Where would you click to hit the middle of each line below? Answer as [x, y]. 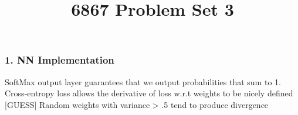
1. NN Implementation [60, 60]
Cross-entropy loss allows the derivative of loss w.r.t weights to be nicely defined [149, 93]
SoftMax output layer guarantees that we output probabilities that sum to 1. [143, 81]
